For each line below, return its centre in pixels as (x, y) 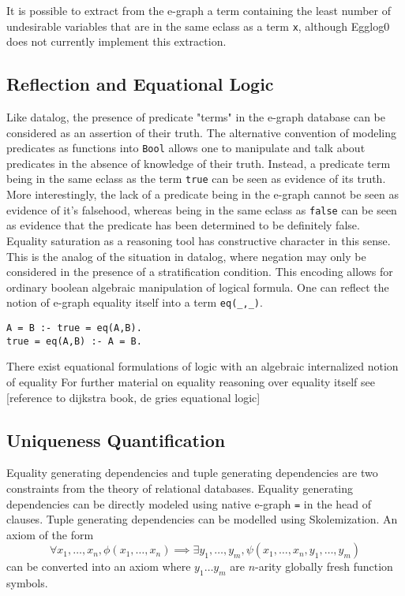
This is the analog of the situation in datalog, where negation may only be (186, 256)
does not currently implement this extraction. (116, 41)
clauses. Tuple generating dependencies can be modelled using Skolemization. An (202, 519)
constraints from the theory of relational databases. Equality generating (180, 488)
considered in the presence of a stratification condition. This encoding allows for (200, 272)
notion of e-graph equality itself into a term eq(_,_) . (135, 302)
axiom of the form (50, 534)
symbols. (27, 583)
